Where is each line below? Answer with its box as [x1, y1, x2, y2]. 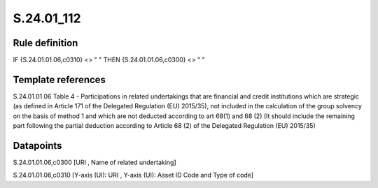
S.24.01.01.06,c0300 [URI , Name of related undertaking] [13, 158, 176, 167]
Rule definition [13, 37, 78, 49]
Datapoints [13, 140, 62, 152]
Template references [13, 73, 106, 85]
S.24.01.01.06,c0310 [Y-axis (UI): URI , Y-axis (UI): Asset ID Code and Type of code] [13, 171, 254, 180]
